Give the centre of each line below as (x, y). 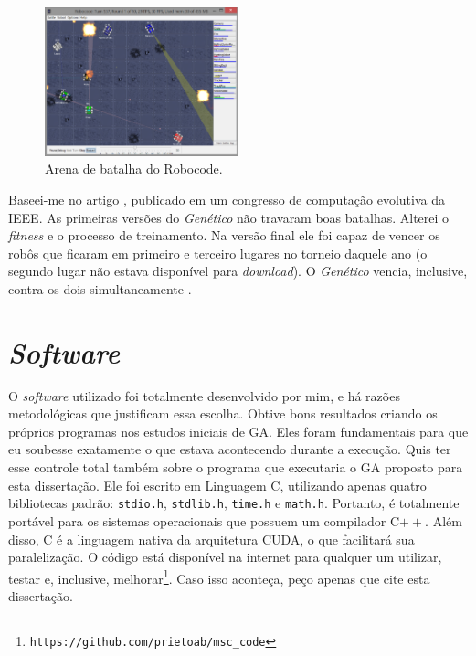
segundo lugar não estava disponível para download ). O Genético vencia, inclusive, (238, 271)
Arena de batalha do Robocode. (134, 169)
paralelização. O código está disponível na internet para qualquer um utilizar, (225, 557)
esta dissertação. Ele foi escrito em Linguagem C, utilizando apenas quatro (217, 485)
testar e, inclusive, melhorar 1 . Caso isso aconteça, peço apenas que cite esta (219, 577)
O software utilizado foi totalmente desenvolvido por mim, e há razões (204, 395)
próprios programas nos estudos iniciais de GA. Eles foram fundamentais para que (238, 431)
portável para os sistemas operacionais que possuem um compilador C (204, 520)
